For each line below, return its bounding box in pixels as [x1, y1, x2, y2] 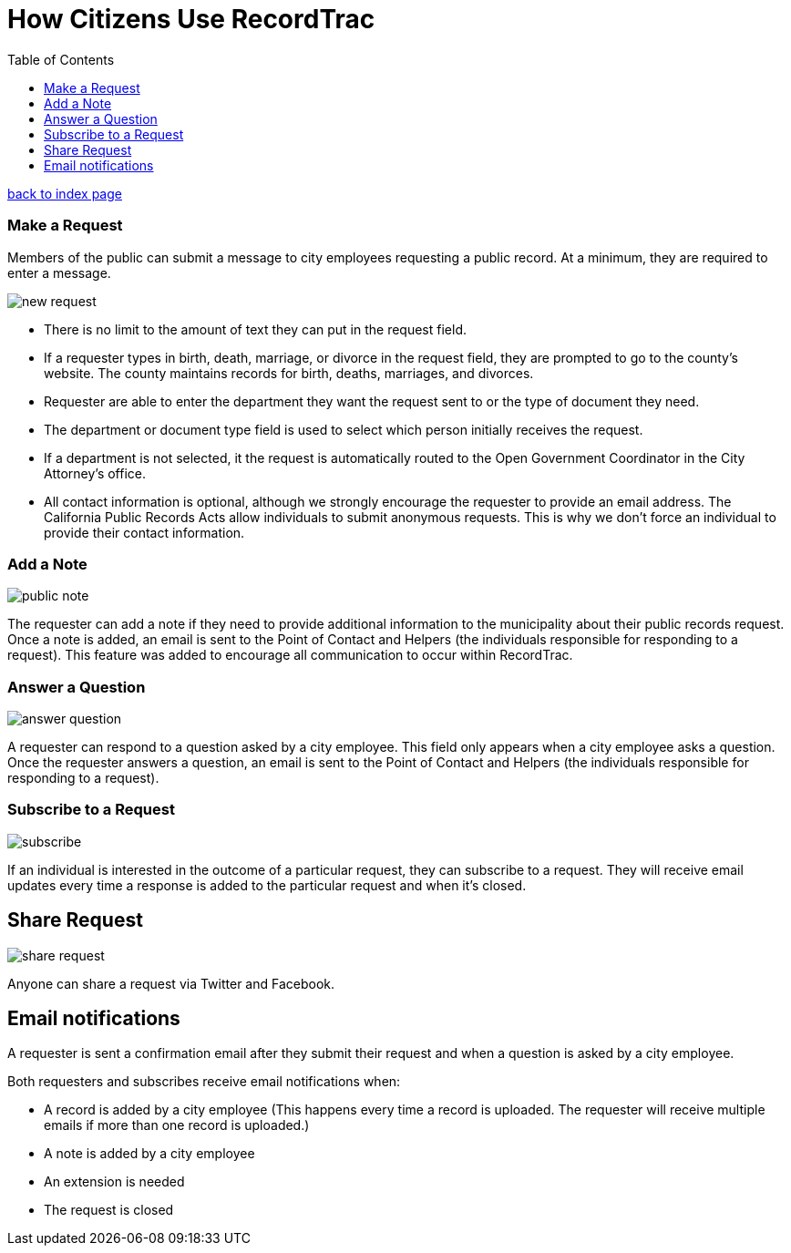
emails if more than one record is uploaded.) [44, 1117, 310, 1134]
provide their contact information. [44, 524, 245, 540]
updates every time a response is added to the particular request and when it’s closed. [7, 877, 527, 893]
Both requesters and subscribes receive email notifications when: [7, 1073, 401, 1090]
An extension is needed [44, 1174, 185, 1190]
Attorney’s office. [44, 465, 147, 481]
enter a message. [7, 264, 111, 281]
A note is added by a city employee [44, 1145, 255, 1162]
